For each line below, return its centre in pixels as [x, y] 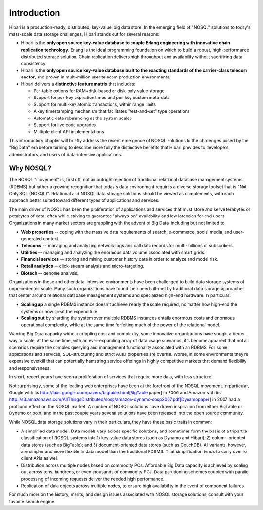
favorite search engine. [32, 501]
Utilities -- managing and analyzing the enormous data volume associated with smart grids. [113, 252]
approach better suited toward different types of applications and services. [84, 200]
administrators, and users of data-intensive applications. [66, 154]
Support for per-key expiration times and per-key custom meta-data [102, 98]
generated [32, 238]
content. [51, 238]
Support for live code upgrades [65, 125]
